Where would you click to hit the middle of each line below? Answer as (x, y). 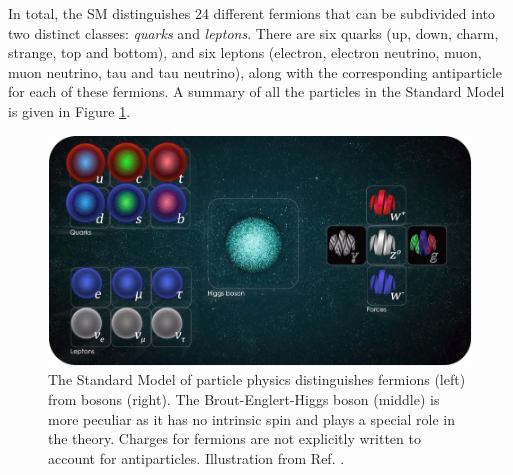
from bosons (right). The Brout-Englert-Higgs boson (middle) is (244, 398)
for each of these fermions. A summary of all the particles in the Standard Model (256, 91)
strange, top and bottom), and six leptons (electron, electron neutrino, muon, (245, 52)
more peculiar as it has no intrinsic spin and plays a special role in (252, 418)
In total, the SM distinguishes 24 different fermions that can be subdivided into (252, 13)
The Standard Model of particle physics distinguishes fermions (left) (257, 379)
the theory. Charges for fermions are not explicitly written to (234, 438)
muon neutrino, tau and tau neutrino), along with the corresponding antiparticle (255, 71)
